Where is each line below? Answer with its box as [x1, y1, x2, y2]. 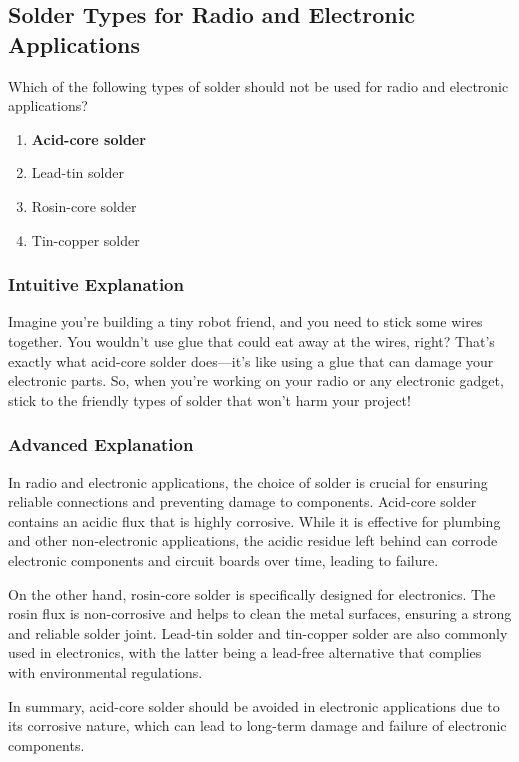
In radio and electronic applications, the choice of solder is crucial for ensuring [8, 471, 488, 492]
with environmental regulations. [8, 661, 203, 682]
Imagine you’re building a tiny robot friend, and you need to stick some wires [8, 311, 483, 332]
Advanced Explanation [8, 432, 194, 457]
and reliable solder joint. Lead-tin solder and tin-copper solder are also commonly [8, 622, 508, 643]
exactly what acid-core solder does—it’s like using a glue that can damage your [8, 350, 494, 371]
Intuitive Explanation [8, 272, 184, 297]
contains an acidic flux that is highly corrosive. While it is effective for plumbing [8, 510, 501, 531]
